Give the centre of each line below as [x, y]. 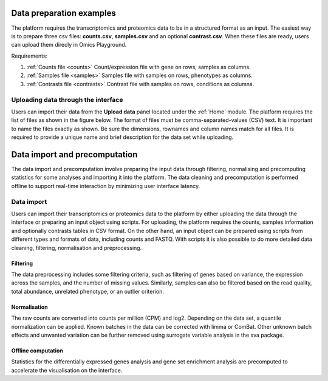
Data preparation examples [64, 13]
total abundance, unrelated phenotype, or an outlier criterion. [87, 291]
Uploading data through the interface [67, 99]
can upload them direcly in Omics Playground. [69, 45]
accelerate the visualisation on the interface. [67, 370]
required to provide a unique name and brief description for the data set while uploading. [122, 137]
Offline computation [37, 350]
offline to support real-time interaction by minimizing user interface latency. [106, 186]
